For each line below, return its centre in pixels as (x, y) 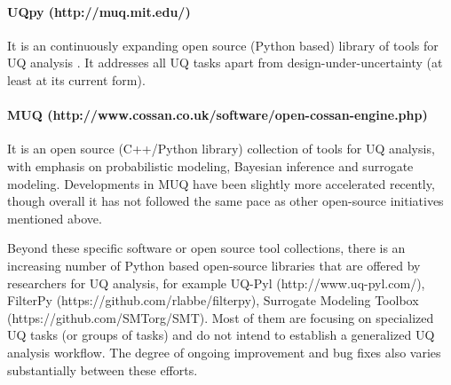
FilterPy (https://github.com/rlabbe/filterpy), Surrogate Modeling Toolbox (213, 300)
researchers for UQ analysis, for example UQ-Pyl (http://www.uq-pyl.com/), (216, 283)
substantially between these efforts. (103, 369)
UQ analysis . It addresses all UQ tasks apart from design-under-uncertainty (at (225, 63)
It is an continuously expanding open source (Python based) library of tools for (223, 45)
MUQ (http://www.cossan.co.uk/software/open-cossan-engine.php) (218, 115)
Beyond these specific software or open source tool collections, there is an (206, 248)
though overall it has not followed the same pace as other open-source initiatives (225, 201)
